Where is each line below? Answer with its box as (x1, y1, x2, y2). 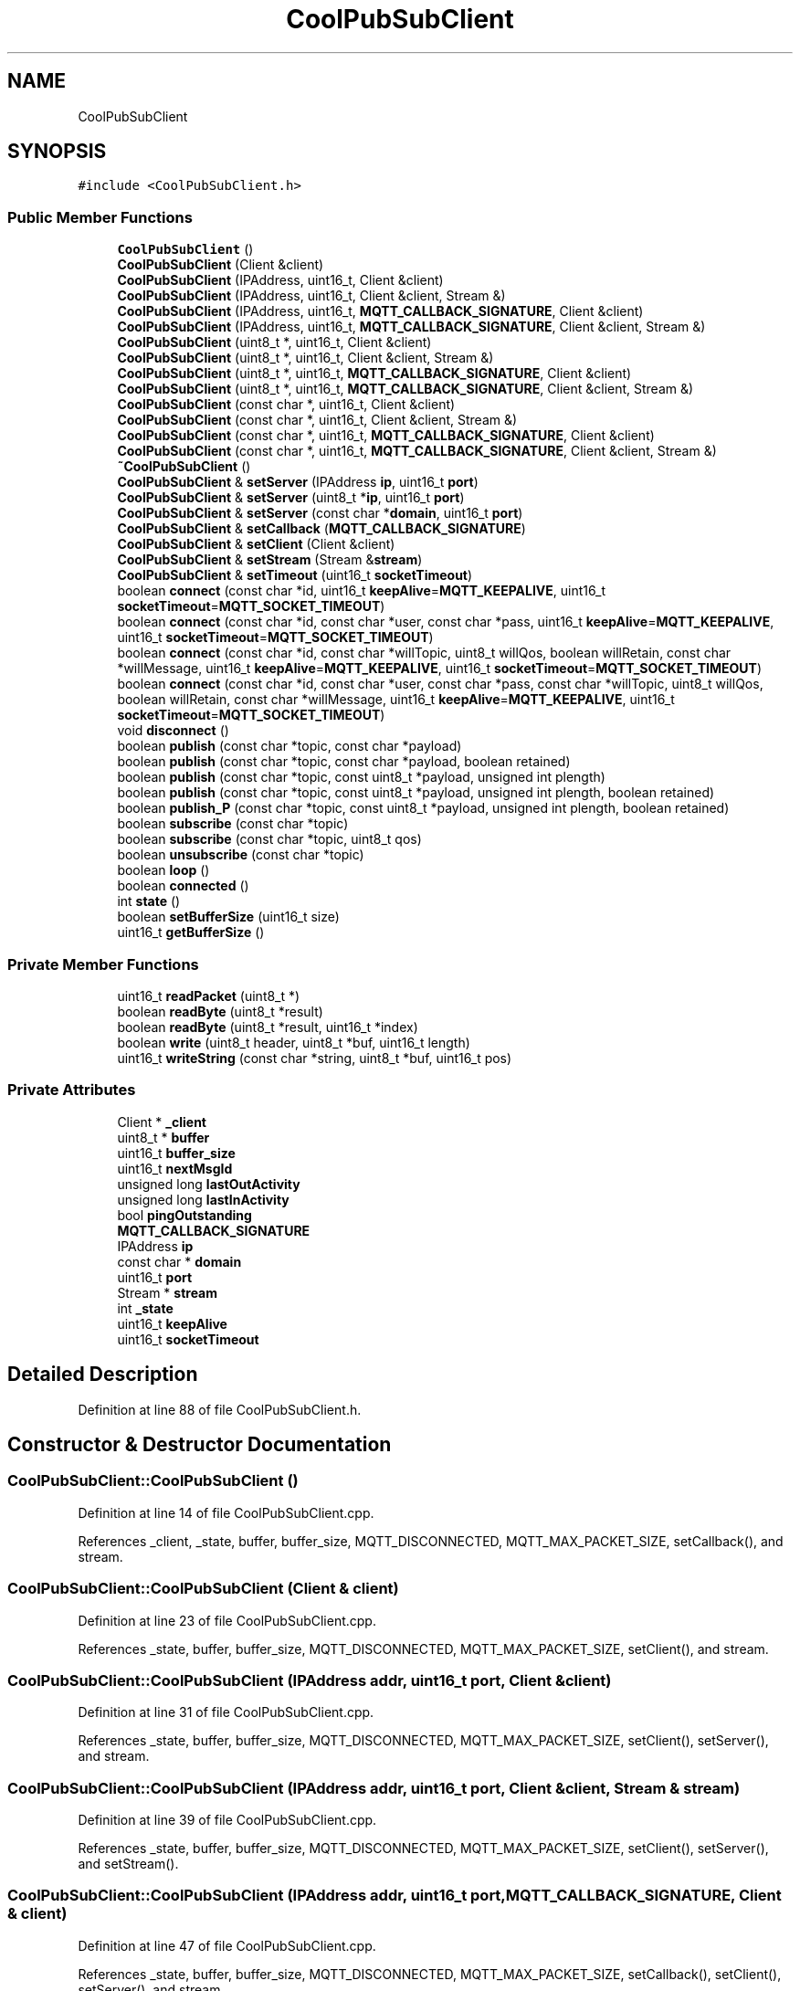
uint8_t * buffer (117, 1129, 210, 1145)
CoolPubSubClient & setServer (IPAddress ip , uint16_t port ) (117, 474, 479, 490)
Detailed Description (7, 1363, 198, 1386)
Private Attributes (7, 1080, 136, 1100)
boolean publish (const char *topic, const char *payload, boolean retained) (117, 753, 571, 770)
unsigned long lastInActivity (117, 1191, 289, 1207)
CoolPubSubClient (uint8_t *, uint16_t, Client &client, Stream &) (117, 350, 494, 366)
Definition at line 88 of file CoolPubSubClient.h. (78, 1401, 362, 1417)
